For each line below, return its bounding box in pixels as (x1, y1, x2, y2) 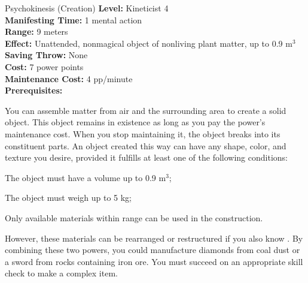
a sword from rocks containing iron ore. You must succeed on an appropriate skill (5, 255, 303, 267)
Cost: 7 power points (5, 60, 84, 73)
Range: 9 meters (5, 25, 68, 38)
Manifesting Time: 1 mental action (5, 13, 142, 26)
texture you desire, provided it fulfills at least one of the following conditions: (5, 151, 288, 164)
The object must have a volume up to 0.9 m (5, 171, 166, 183)
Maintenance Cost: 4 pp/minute (5, 72, 133, 85)
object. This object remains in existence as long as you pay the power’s (5, 116, 266, 128)
